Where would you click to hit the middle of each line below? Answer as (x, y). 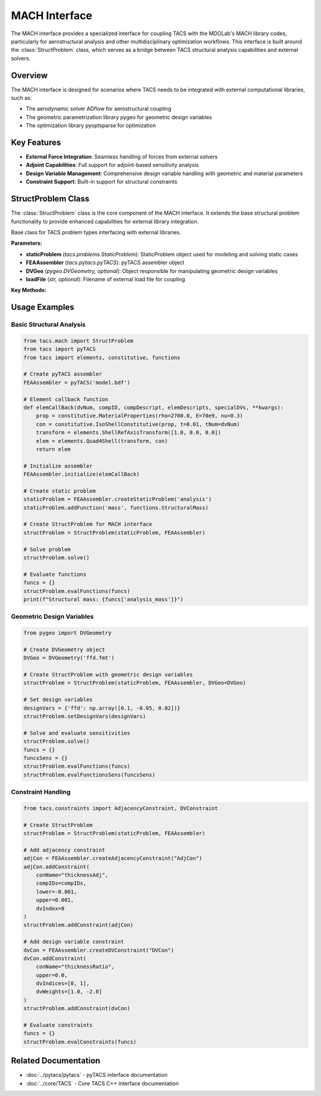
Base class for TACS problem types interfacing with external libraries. (96, 232)
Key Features (36, 142)
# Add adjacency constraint (64, 850)
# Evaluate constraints (58, 1025)
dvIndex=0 (50, 908)
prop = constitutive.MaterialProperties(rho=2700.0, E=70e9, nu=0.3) (139, 416)
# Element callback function (66, 399)
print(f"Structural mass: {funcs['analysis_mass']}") (103, 599)
